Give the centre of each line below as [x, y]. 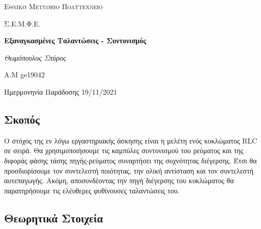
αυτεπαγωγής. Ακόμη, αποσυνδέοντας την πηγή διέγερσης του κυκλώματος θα [119, 180]
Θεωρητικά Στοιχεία [54, 218]
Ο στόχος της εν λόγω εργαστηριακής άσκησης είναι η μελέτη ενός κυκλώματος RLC [131, 140]
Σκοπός [22, 119]
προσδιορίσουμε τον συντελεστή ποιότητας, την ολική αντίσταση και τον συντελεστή [129, 170]
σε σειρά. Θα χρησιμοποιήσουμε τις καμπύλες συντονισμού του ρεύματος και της [124, 150]
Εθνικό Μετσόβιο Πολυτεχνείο [53, 6]
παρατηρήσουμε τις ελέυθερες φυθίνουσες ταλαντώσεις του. [92, 190]
